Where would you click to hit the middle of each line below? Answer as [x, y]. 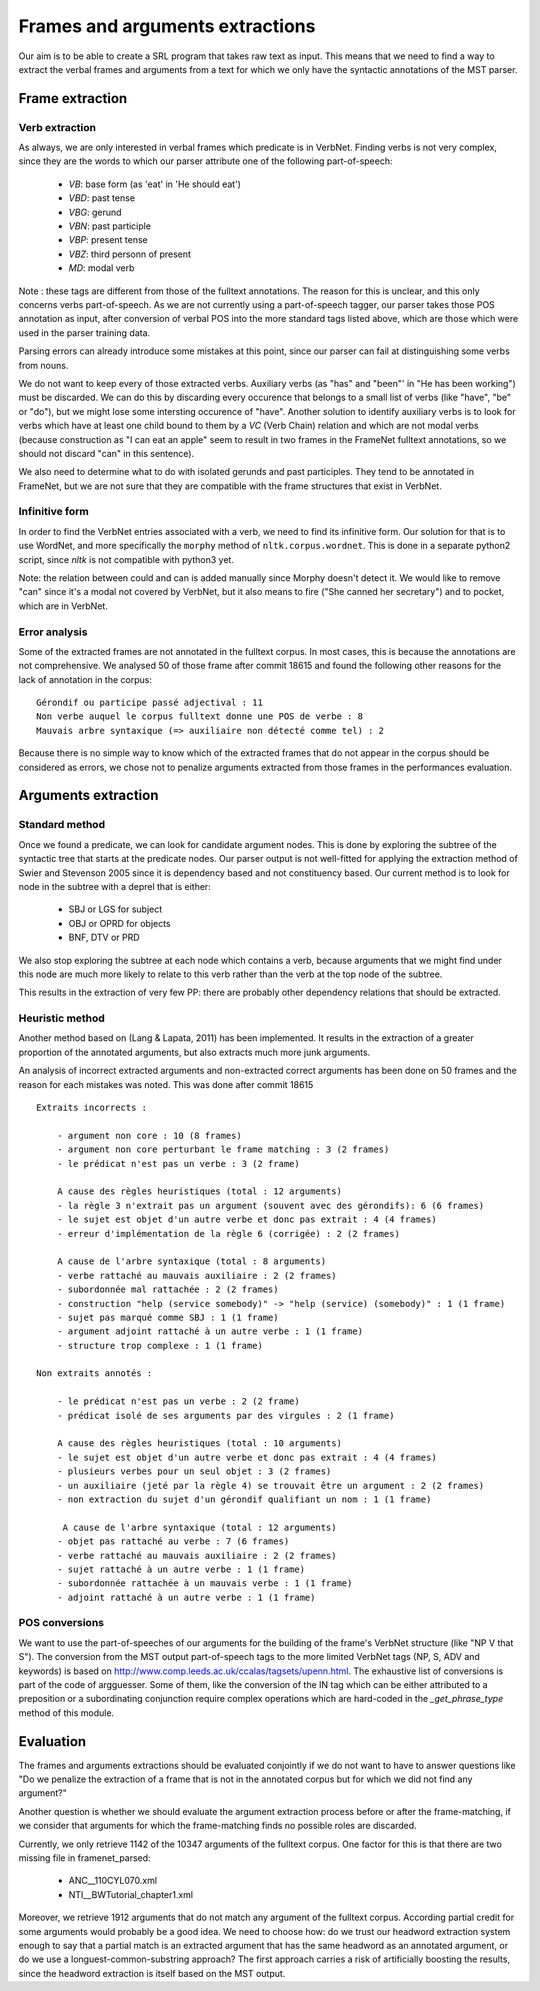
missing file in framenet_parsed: [84, 1858]
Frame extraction [73, 98]
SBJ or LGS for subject [115, 909]
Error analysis [53, 632]
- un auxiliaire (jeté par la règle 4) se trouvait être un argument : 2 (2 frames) [270, 1485]
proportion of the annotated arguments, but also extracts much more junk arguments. [194, 1052]
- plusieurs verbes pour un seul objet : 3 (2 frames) [194, 1471]
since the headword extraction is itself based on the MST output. [152, 1973]
